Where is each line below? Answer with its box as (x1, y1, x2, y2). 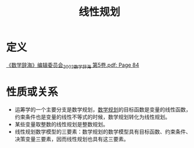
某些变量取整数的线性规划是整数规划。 (14, 120, 108, 127)
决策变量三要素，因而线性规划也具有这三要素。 (14, 135, 129, 142)
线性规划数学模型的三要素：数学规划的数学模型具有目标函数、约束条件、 (14, 128, 191, 135)
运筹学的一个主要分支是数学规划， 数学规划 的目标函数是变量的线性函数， (14, 106, 191, 113)
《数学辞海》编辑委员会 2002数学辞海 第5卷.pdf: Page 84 (6, 61, 140, 70)
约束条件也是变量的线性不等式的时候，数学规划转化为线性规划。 (14, 113, 170, 120)
